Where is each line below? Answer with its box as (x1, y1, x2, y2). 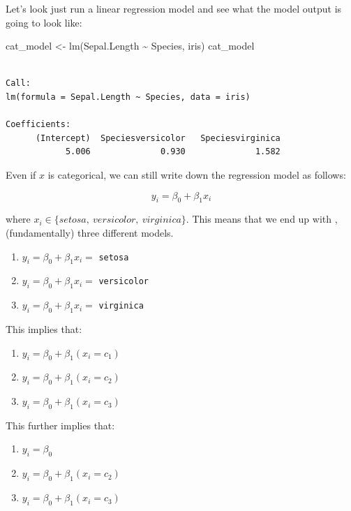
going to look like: (6, 15, 82, 29)
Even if (6, 167, 36, 182)
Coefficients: (6, 119, 71, 130)
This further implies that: (6, 417, 115, 432)
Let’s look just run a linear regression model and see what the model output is (6, 1, 342, 15)
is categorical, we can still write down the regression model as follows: (47, 167, 346, 182)
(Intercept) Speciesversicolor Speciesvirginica (35, 133, 281, 143)
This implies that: (6, 321, 82, 336)
